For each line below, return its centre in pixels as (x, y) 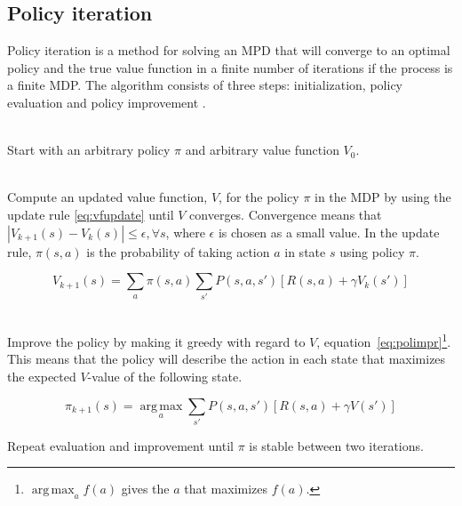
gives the (145, 489)
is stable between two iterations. (336, 445)
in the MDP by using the (383, 197)
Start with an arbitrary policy (89, 150)
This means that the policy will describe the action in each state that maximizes (227, 359)
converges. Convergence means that (286, 214)
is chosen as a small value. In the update (329, 232)
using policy (372, 251)
